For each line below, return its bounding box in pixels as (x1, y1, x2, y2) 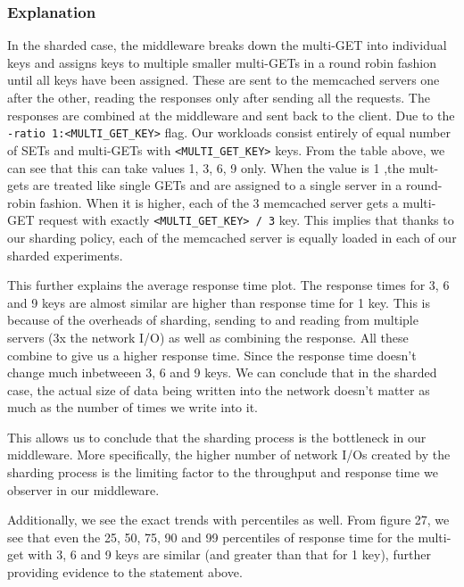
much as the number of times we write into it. (7, 398, 258, 417)
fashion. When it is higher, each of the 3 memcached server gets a (39, 193, 399, 211)
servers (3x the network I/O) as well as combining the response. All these (7, 327, 409, 346)
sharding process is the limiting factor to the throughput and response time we (7, 463, 438, 482)
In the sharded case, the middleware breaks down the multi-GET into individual (7, 36, 447, 54)
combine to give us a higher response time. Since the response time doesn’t (7, 345, 417, 364)
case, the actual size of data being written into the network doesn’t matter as (7, 380, 430, 399)
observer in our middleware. (7, 480, 160, 499)
